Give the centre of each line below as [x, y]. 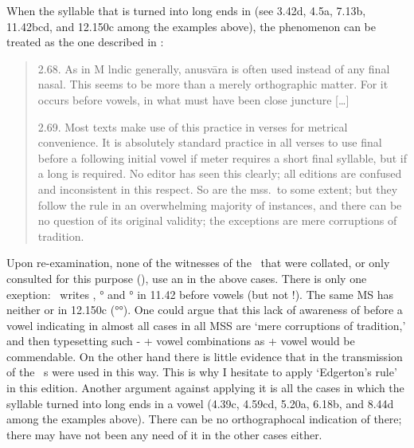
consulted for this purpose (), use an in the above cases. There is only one [187, 278]
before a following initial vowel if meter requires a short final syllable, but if [223, 157]
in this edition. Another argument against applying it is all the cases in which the [205, 388]
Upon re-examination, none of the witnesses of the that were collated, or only [198, 263]
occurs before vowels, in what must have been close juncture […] [193, 99]
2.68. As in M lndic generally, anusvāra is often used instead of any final [214, 68]
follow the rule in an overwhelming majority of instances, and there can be [220, 204]
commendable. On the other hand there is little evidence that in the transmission [205, 356]
